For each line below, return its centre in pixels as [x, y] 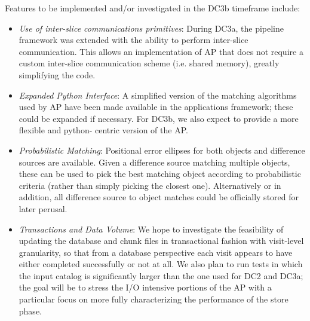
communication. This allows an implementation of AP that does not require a [161, 51]
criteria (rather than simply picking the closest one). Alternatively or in [150, 185]
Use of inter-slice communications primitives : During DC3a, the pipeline [151, 28]
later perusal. [43, 208]
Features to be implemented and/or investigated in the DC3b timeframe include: [153, 8]
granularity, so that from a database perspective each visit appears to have [156, 252]
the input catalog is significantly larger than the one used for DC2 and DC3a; [161, 275]
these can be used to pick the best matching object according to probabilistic [160, 174]
